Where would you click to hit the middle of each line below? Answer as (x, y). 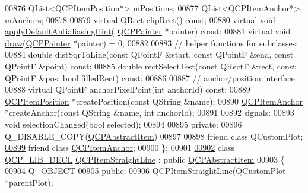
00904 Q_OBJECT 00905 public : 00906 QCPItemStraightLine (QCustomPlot (145, 171)
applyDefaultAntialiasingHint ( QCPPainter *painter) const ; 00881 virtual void (148, 31)
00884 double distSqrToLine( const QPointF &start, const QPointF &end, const (149, 54)
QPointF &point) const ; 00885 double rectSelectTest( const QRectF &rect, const (150, 66)
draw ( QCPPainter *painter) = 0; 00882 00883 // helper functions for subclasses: (152, 42)
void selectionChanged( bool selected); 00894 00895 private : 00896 (123, 124)
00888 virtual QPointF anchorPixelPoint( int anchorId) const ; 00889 (128, 89)
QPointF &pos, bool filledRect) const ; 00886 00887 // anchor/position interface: (151, 77)
